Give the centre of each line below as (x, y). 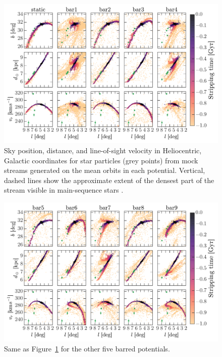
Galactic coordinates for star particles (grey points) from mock (101, 160)
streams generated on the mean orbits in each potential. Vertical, (105, 170)
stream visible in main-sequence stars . (64, 190)
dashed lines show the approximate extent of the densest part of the (109, 180)
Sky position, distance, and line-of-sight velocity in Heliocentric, (103, 150)
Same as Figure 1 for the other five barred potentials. (87, 348)
